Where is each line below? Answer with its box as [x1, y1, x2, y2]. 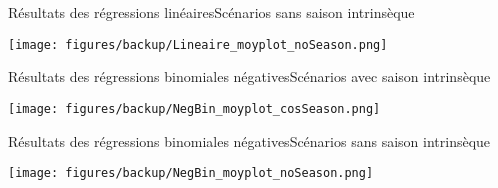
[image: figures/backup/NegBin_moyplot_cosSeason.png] [8, 101, 381, 116]
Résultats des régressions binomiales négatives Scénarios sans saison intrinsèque [8, 130, 491, 151]
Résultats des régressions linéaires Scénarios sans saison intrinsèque [8, 2, 415, 22]
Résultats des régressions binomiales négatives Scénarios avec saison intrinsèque [8, 66, 491, 87]
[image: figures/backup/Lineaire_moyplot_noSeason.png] [8, 37, 388, 52]
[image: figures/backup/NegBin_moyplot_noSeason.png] [8, 166, 374, 181]
